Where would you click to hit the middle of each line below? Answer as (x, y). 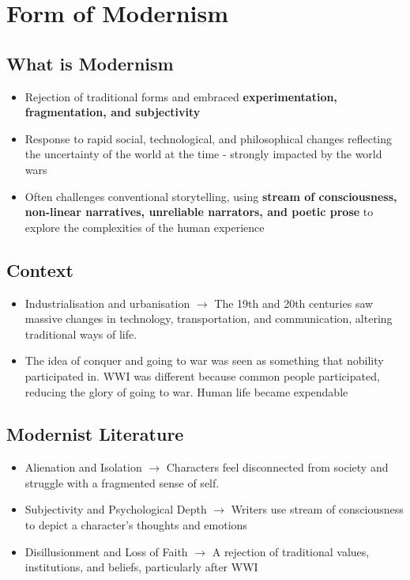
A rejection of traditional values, (291, 551)
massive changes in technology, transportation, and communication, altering (209, 318)
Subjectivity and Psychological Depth (116, 509)
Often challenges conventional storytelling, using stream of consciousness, (211, 196)
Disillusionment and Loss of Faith (106, 551)
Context (40, 269)
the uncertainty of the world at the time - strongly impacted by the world (203, 154)
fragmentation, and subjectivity (113, 112)
